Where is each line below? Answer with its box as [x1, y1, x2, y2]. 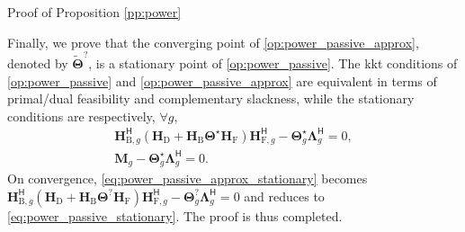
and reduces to [244, 186, 325, 205]
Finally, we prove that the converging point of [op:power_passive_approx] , [7, 32, 419, 51]
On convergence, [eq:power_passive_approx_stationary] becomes [7, 169, 368, 188]
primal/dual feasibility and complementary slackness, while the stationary [7, 89, 415, 108]
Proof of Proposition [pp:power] [7, 3, 182, 21]
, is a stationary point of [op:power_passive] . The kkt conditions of [88, 53, 458, 72]
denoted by [7, 53, 68, 72]
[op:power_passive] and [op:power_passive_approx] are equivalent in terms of [7, 71, 437, 90]
